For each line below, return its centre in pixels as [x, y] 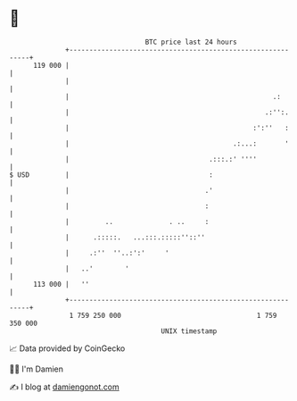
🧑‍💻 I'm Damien [37, 369]
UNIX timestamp [189, 331]
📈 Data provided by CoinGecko [67, 348]
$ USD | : [111, 175]
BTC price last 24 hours [191, 42]
